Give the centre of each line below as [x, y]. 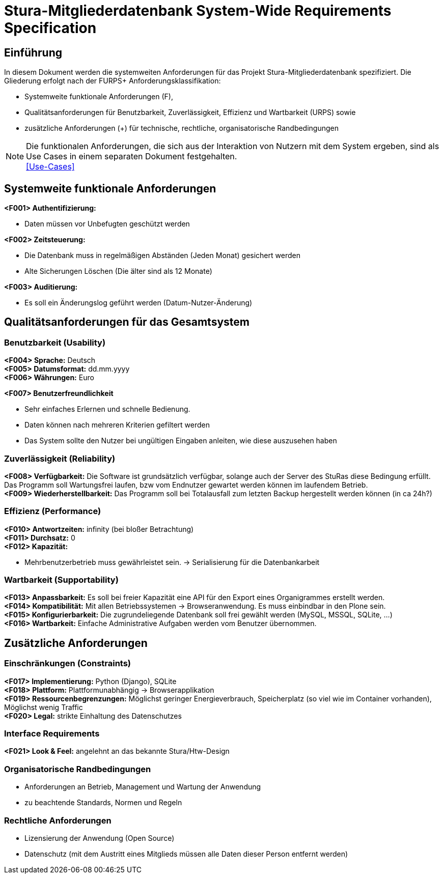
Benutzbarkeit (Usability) [55, 342]
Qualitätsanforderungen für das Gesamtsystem [127, 322]
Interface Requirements [52, 734]
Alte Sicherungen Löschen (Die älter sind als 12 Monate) [118, 271]
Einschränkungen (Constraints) [68, 663]
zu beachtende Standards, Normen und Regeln [103, 803]
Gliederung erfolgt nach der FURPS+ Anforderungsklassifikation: [113, 81]
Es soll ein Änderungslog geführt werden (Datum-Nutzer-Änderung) [139, 303]
